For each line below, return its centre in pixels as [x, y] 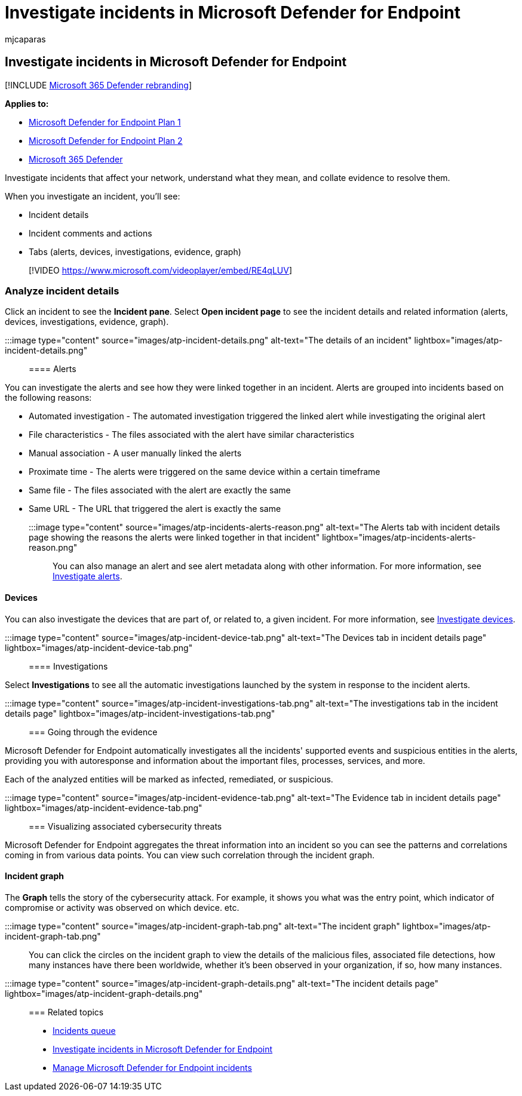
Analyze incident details [62, 291]
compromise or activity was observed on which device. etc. [122, 907]
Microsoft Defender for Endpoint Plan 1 [105, 122]
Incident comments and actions [90, 233]
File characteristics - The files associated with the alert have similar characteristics [192, 435]
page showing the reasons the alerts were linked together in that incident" [174, 538]
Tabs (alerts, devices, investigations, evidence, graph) [135, 251]
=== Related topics [66, 1012]
